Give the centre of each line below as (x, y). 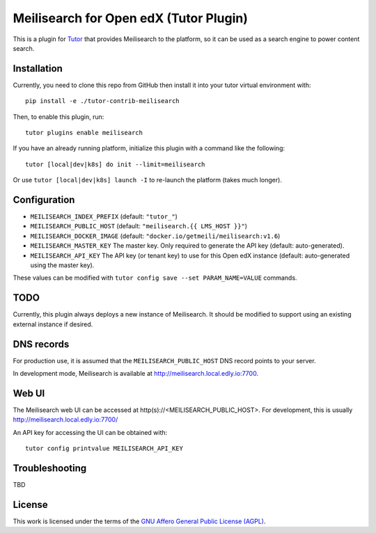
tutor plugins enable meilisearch (84, 133)
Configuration (44, 200)
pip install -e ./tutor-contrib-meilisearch (103, 101)
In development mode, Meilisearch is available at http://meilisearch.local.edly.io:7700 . (136, 374)
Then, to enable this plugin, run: (58, 117)
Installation (38, 69)
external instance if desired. (53, 324)
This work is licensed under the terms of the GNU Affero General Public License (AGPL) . (139, 521)
